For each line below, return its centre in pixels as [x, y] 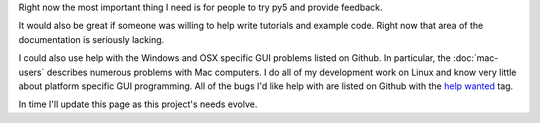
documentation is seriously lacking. [91, 39]
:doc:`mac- [476, 58]
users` [31, 72]
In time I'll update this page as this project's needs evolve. [138, 104]
